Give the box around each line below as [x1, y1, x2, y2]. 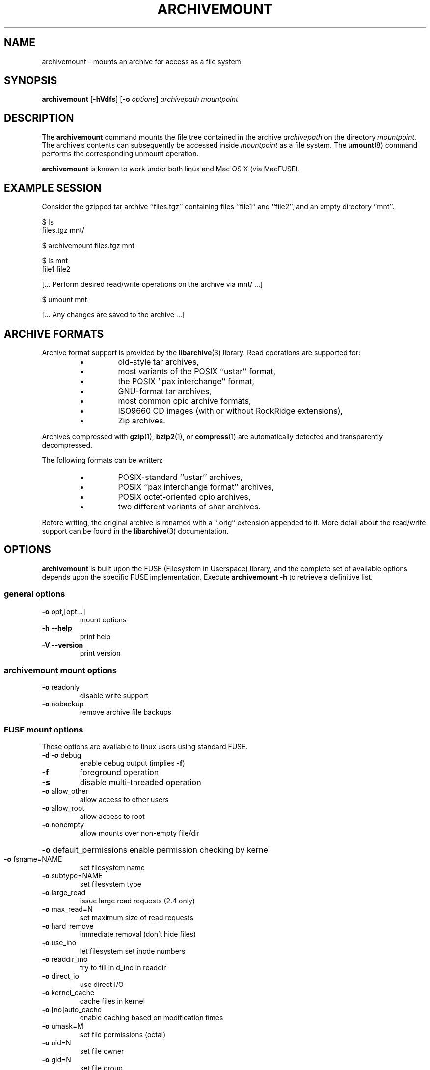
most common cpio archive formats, [118, 395, 251, 406]
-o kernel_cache [42, 988, 95, 997]
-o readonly [42, 683, 80, 692]
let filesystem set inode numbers [80, 947, 186, 956]
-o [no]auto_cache [42, 1005, 102, 1014]
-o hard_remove [42, 922, 94, 930]
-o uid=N [42, 1039, 71, 1047]
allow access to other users [80, 795, 169, 804]
